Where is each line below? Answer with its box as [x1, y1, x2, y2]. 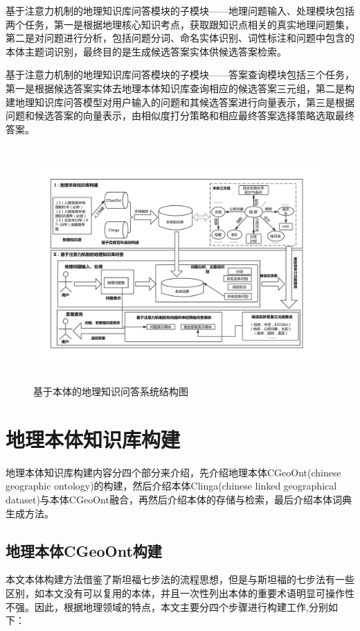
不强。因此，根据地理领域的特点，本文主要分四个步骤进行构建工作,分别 [6, 599, 328, 614]
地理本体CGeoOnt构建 [6, 539, 162, 561]
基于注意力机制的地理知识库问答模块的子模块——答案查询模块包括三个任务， [6, 67, 354, 82]
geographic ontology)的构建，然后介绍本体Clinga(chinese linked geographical [6, 478, 337, 493]
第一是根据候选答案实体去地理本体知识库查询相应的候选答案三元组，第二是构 [6, 80, 354, 95]
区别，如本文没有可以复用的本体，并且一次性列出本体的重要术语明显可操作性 [6, 585, 354, 600]
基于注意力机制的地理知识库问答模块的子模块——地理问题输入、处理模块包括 [6, 3, 354, 17]
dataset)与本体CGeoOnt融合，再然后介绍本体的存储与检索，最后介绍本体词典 [6, 492, 352, 506]
